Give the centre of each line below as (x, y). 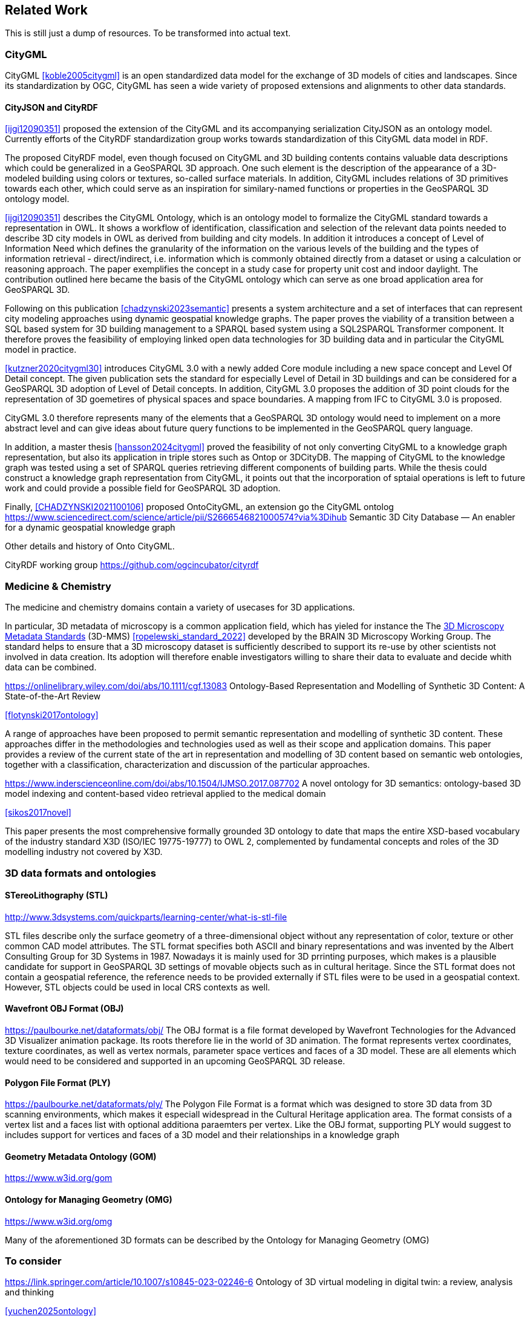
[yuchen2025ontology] (51, 1311)
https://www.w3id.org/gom (59, 1178)
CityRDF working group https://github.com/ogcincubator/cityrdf (132, 565)
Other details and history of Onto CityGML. (90, 546)
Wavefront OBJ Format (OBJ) (64, 1009)
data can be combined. (51, 667)
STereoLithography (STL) (57, 895)
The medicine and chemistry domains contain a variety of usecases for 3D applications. (180, 607)
